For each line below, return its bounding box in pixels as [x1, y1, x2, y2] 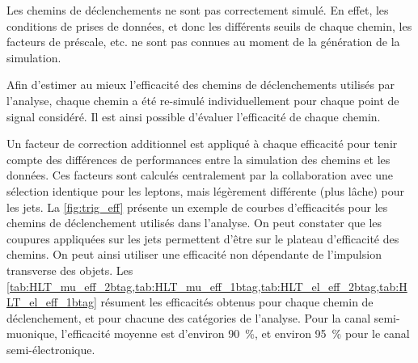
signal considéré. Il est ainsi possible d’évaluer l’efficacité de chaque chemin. [6, 108, 381, 125]
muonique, [6, 325, 58, 342]
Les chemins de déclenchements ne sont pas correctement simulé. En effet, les [6, 2, 389, 18]
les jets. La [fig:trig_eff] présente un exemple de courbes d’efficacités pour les [6, 198, 388, 215]
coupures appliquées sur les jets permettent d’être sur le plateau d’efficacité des [6, 230, 399, 247]
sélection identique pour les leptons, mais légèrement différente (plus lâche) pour [6, 182, 405, 199]
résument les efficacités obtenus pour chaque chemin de [100, 293, 374, 310]
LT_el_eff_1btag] [6, 293, 97, 310]
